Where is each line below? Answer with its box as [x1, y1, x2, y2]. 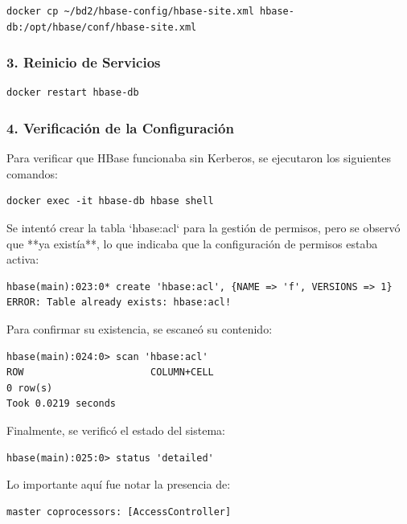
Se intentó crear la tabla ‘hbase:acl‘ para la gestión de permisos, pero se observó [6, 219, 401, 235]
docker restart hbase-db [6, 87, 139, 99]
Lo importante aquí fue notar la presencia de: [6, 476, 231, 493]
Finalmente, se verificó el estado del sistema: [6, 421, 225, 438]
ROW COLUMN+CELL [6, 366, 214, 379]
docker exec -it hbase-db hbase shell [6, 195, 214, 207]
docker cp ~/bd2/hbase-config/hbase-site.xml [6, 6, 254, 17]
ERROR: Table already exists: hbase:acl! [6, 297, 232, 309]
